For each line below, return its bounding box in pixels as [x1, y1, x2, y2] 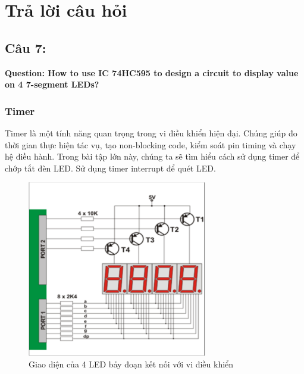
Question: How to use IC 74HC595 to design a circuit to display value [5, 66, 299, 79]
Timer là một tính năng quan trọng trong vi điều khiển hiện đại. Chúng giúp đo [5, 126, 297, 139]
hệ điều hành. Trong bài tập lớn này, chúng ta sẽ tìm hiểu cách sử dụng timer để [5, 150, 300, 163]
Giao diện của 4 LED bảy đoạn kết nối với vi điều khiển [29, 358, 234, 370]
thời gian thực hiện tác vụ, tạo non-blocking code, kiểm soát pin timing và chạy [5, 138, 296, 151]
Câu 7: [5, 38, 46, 57]
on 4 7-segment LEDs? [5, 78, 99, 91]
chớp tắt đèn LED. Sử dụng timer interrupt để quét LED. [5, 161, 216, 174]
